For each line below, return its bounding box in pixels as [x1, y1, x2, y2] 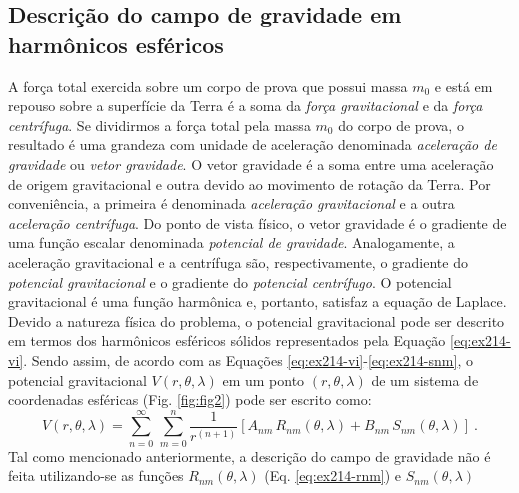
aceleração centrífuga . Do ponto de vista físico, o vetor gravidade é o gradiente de [8, 212, 507, 233]
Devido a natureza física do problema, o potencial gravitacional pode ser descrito [8, 310, 505, 331]
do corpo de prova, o [338, 114, 464, 135]
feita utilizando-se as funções [8, 465, 184, 486]
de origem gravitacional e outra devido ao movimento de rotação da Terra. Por [8, 173, 491, 194]
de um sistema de [371, 369, 479, 390]
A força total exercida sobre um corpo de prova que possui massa [8, 75, 408, 96]
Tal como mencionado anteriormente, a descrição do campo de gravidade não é [8, 445, 491, 466]
